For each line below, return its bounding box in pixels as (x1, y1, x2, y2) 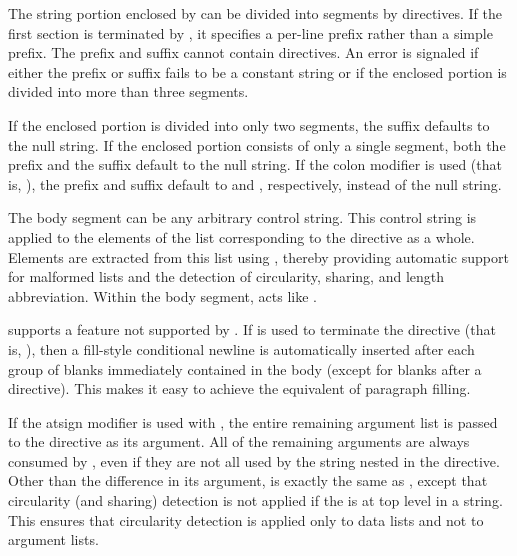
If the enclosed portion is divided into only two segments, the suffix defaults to (8, 114, 490, 135)
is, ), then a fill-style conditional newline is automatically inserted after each (8, 338, 475, 359)
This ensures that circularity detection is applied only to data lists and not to (8, 509, 484, 530)
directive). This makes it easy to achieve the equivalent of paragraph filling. (8, 378, 471, 399)
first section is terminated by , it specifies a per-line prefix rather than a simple (8, 22, 493, 43)
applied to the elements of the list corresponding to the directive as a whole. (8, 226, 475, 247)
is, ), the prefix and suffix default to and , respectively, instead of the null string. (8, 173, 502, 194)
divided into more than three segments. (8, 81, 249, 102)
